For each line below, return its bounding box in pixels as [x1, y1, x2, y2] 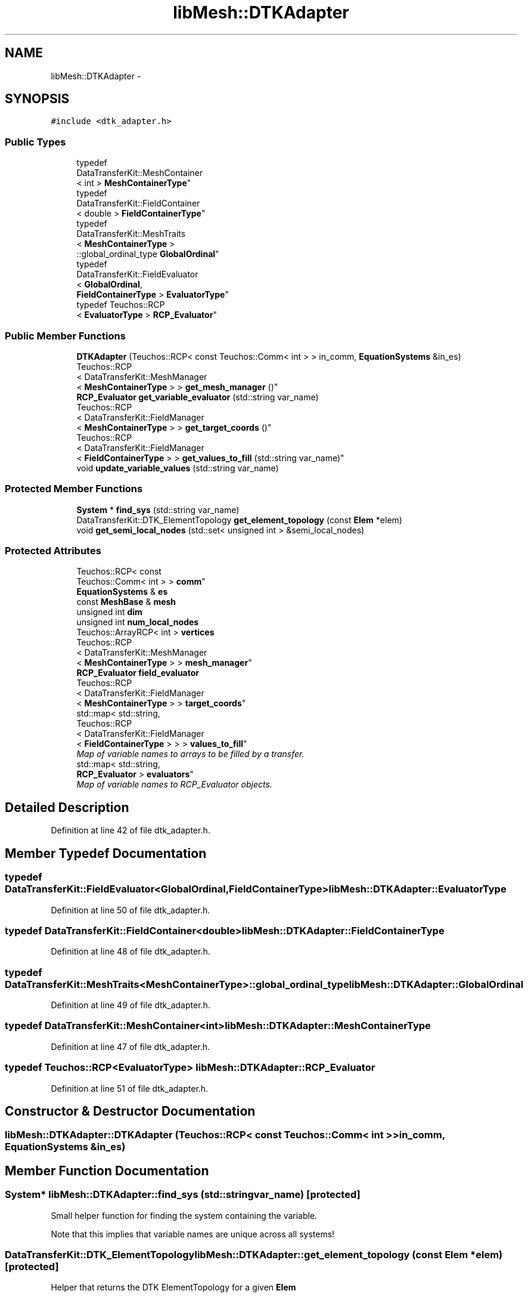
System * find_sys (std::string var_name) [76, 504, 240, 515]
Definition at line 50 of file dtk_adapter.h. [51, 904, 210, 915]
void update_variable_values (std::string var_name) [76, 462, 279, 473]
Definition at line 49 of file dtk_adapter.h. [51, 1000, 210, 1010]
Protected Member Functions [5, 483, 143, 495]
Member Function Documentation [5, 1163, 209, 1178]
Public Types [5, 135, 66, 148]
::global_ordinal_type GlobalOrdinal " [76, 249, 219, 260]
